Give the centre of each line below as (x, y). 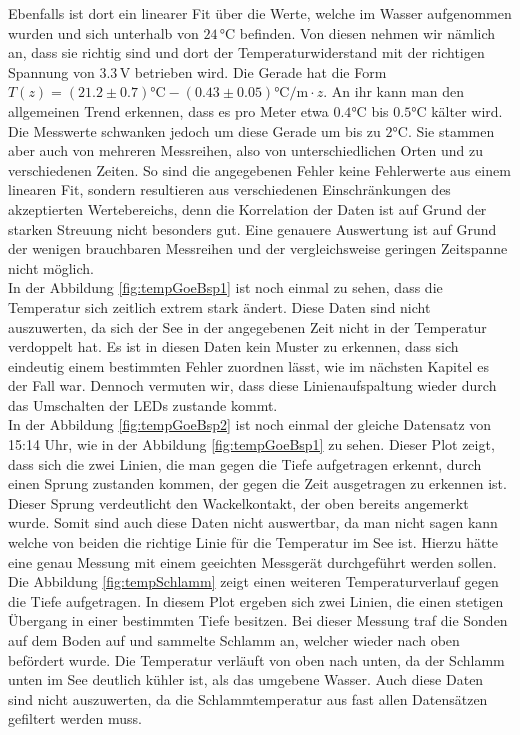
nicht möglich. (51, 267)
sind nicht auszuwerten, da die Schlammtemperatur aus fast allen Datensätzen (248, 698)
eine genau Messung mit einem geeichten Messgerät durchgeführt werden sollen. (252, 561)
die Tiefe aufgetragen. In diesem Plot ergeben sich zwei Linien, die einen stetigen (256, 600)
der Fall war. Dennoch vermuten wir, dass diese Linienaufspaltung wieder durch (252, 385)
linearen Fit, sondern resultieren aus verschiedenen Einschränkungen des (229, 189)
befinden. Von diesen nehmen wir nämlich (367, 32)
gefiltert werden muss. (75, 718)
